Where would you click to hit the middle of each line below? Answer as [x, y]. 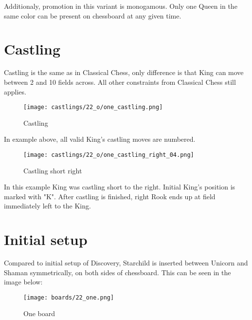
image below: [23, 282]
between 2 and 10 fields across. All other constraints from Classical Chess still [120, 82]
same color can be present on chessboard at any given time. [93, 15]
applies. [15, 91]
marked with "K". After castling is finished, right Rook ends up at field [110, 196]
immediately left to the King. [47, 206]
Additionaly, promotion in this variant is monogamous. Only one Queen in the [121, 6]
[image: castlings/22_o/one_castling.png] [93, 107]
